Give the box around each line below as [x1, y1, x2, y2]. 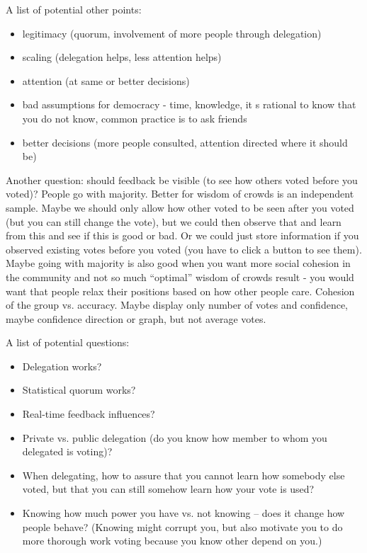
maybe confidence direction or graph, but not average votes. [6, 311, 266, 326]
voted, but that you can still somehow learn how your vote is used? [22, 481, 315, 496]
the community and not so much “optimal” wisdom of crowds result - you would [6, 269, 354, 284]
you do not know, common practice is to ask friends [22, 110, 247, 125]
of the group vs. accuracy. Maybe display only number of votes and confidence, [6, 297, 348, 312]
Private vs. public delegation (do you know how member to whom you [22, 430, 327, 445]
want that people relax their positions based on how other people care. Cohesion [6, 283, 355, 298]
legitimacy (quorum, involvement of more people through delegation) [22, 25, 322, 40]
